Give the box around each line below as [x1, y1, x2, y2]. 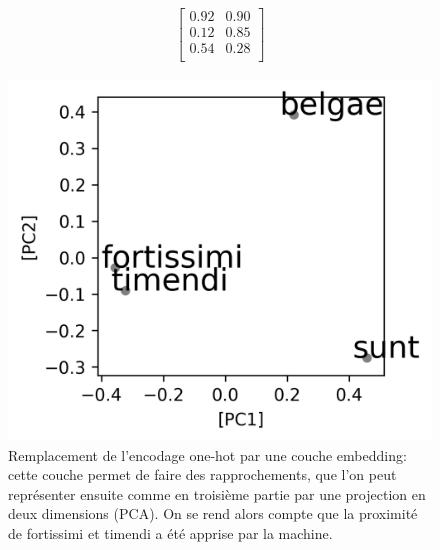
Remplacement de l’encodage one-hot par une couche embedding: [8, 444, 407, 465]
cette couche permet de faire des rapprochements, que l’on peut [8, 464, 397, 485]
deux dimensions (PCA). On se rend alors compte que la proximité [8, 503, 418, 524]
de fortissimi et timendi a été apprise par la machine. [8, 523, 333, 544]
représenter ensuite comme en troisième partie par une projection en [8, 483, 426, 504]
